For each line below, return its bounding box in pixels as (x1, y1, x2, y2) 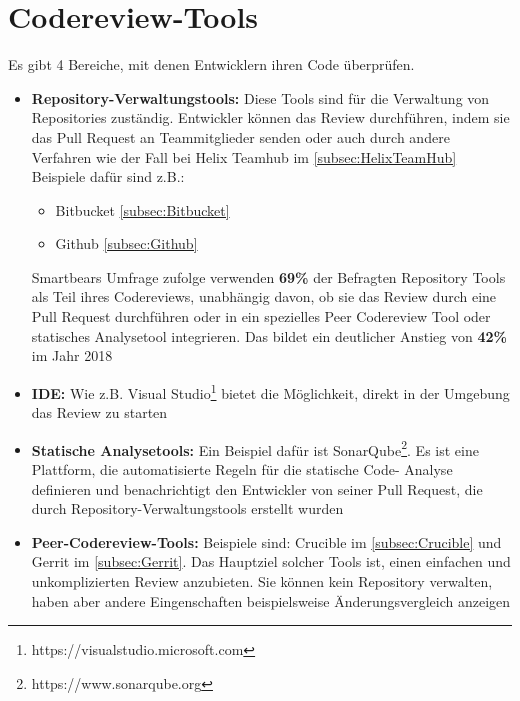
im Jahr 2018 (31, 345, 113, 366)
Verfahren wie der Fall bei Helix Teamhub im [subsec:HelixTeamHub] (31, 146, 457, 167)
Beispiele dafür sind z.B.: (31, 166, 185, 187)
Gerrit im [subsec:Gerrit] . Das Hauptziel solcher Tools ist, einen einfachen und (31, 551, 511, 572)
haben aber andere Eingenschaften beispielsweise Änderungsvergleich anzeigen (31, 590, 511, 611)
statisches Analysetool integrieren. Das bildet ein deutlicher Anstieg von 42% (31, 325, 507, 346)
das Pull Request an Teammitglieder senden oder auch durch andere (31, 126, 450, 147)
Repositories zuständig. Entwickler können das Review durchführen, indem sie (31, 107, 510, 128)
